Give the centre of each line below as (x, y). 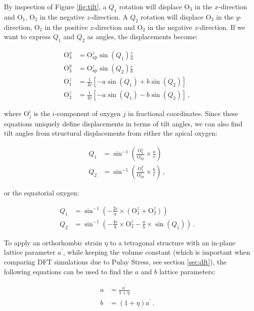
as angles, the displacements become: (143, 36)
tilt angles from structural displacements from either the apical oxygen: (111, 133)
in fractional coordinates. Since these (183, 113)
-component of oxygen (88, 113)
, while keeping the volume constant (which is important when (157, 252)
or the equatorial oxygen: (42, 193)
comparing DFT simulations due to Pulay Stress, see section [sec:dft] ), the (115, 261)
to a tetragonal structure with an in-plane (173, 242)
